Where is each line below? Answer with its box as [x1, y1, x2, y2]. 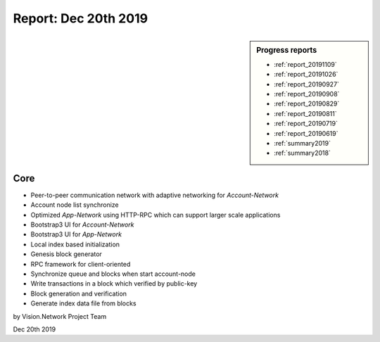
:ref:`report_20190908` [274, 89, 340, 98]
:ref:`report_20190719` [274, 120, 338, 128]
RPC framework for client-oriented [30, 260, 131, 268]
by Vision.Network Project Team [13, 312, 107, 320]
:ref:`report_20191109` [274, 60, 337, 68]
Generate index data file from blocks [30, 299, 137, 308]
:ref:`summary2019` [274, 139, 331, 147]
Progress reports [256, 45, 317, 55]
